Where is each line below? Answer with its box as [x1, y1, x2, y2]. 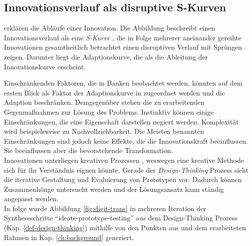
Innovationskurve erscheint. [4, 61, 86, 71]
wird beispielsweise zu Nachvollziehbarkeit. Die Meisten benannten [4, 126, 204, 136]
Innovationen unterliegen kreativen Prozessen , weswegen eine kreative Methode [4, 154, 244, 165]
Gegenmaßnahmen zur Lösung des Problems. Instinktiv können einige [4, 106, 214, 117]
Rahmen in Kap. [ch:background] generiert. [4, 232, 134, 242]
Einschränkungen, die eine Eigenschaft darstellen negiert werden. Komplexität [4, 116, 239, 126]
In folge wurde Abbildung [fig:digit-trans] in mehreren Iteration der [4, 203, 206, 213]
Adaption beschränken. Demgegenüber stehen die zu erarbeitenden [4, 97, 205, 107]
